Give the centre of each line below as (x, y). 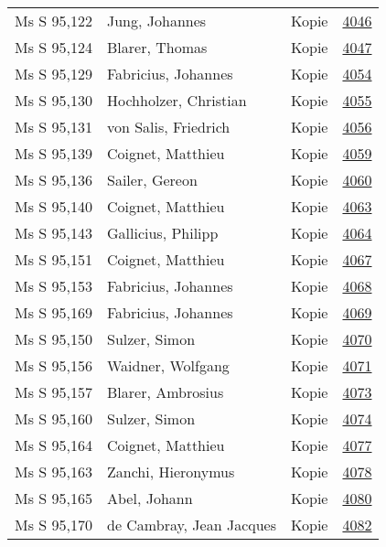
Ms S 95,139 (54, 153)
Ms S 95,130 (54, 100)
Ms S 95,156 (54, 365)
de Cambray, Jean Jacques (191, 525)
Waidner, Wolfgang (168, 365)
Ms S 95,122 (54, 21)
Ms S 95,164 (54, 445)
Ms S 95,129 (54, 74)
